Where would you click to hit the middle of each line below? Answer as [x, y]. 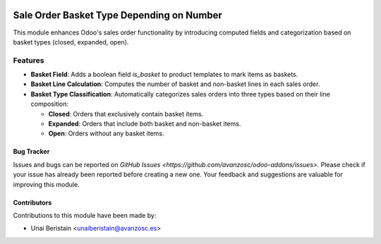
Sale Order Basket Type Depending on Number [117, 15]
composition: [50, 104]
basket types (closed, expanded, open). [71, 42]
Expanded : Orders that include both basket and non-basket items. [145, 124]
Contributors [32, 202]
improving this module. [47, 184]
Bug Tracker [31, 152]
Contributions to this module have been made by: [85, 215]
